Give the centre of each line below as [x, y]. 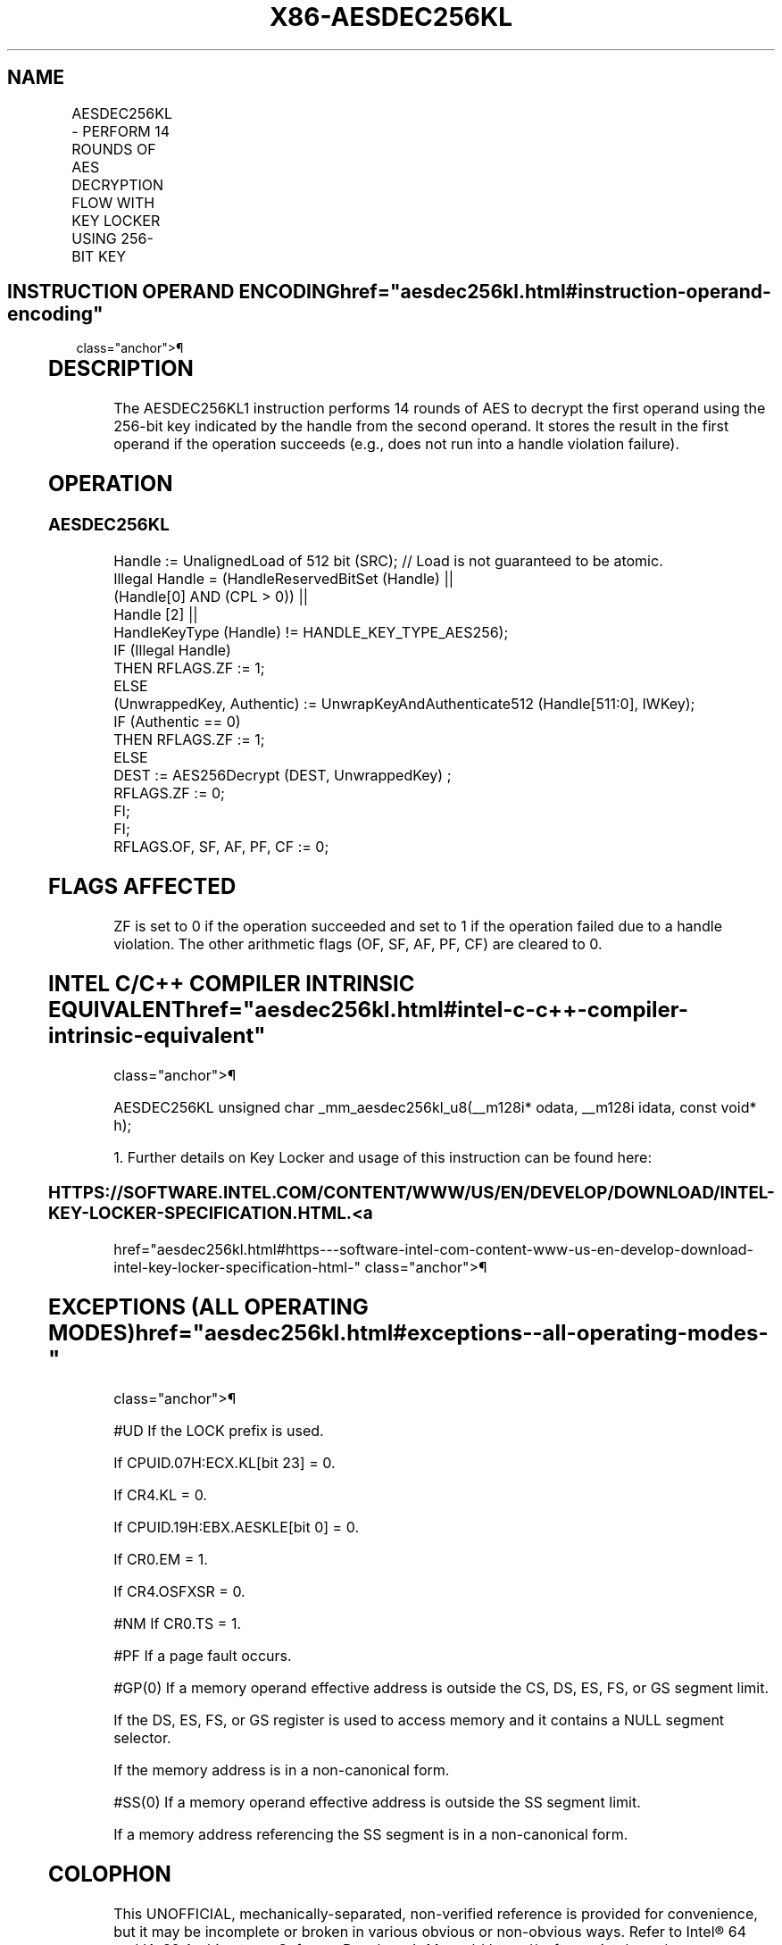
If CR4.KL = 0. [160, 1494]
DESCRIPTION [121, 369]
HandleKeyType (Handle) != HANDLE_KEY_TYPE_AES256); [311, 632]
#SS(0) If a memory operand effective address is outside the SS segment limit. [377, 1802]
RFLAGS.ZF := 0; [169, 793]
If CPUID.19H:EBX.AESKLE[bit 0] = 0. [236, 1527]
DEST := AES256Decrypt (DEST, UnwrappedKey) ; [283, 775]
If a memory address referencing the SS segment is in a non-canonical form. [371, 1834]
